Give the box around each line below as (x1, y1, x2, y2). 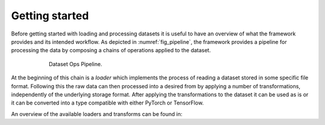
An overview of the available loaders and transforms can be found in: (11, 110, 183, 117)
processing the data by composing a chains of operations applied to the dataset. (11, 47, 211, 54)
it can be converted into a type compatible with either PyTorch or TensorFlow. (11, 99, 204, 106)
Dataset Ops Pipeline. (49, 60, 102, 67)
